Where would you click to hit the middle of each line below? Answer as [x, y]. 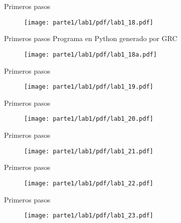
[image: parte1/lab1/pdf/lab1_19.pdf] [89, 87]
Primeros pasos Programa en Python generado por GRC [91, 38]
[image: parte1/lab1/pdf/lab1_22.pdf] [89, 183]
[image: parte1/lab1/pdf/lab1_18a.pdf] [90, 54]
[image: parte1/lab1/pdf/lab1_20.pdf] [89, 119]
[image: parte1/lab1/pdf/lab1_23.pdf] [89, 216]
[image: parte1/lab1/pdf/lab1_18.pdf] [89, 22]
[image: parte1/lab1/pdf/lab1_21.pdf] [89, 151]
